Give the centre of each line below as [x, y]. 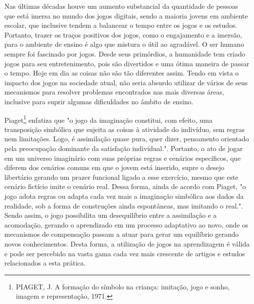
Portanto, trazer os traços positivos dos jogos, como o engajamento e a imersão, [123, 34]
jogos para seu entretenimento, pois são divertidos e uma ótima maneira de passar [127, 63]
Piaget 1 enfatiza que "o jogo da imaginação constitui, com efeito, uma [108, 119]
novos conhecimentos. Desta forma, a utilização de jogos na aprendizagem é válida [127, 243]
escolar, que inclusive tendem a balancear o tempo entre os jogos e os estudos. [121, 25]
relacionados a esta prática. [45, 263]
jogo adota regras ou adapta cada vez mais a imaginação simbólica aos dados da [124, 196]
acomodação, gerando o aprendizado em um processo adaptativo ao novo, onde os [127, 224]
